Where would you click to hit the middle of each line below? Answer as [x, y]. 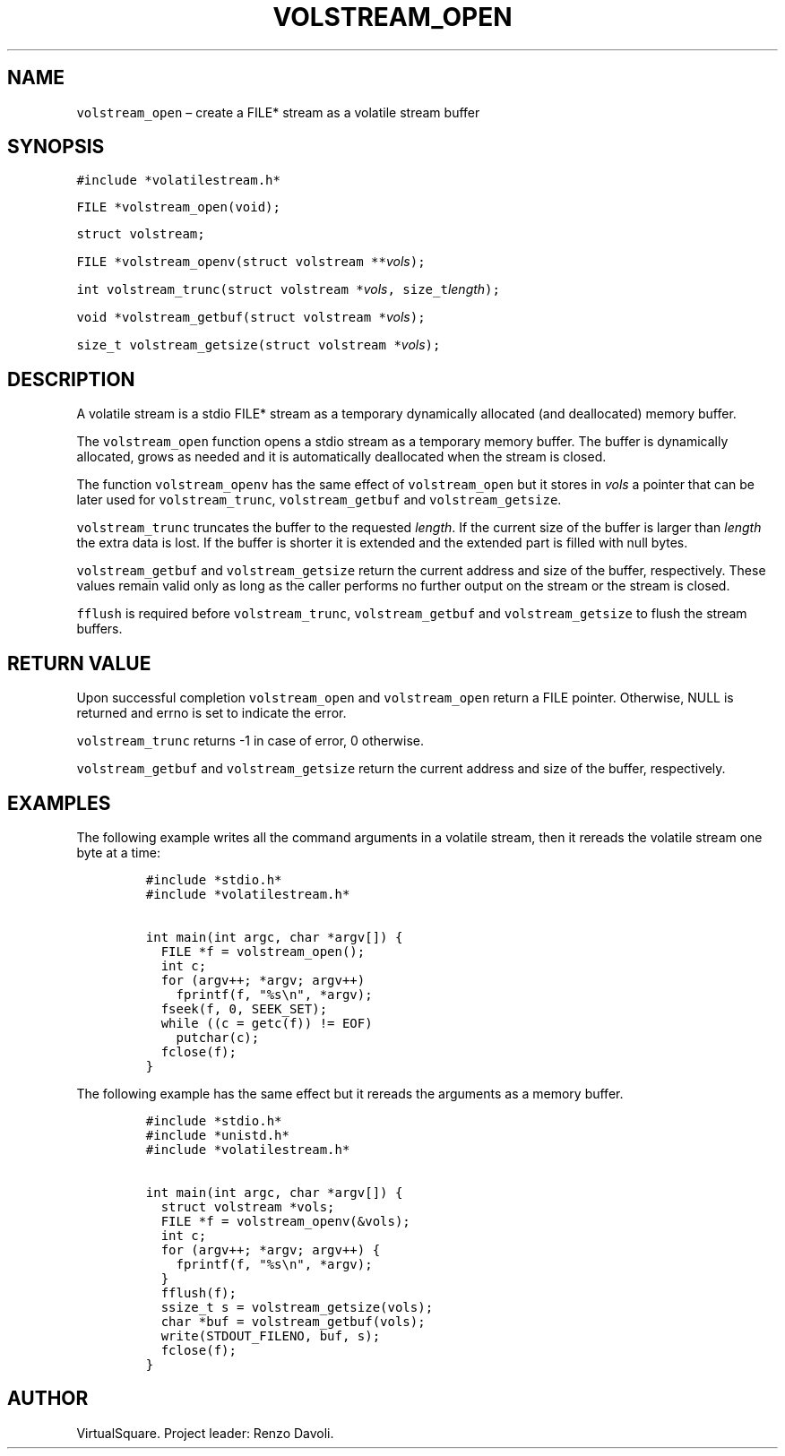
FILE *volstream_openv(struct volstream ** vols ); [251, 262]
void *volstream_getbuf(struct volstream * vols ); [251, 317]
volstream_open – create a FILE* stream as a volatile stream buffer [278, 112]
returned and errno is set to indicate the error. [211, 713]
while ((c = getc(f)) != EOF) [267, 1023]
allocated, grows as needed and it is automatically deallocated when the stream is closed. [341, 457]
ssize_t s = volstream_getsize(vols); [297, 1307]
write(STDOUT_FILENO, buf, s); [271, 1335]
